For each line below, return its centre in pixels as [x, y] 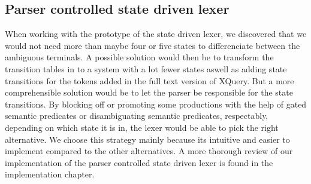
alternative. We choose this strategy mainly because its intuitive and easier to [147, 139]
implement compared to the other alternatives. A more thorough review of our [149, 151]
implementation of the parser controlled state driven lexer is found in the [139, 162]
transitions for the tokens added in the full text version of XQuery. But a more [150, 80]
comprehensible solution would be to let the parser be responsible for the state [149, 92]
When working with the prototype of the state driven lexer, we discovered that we [156, 34]
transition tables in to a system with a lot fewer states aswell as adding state [146, 68]
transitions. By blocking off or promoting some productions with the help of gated [156, 104]
